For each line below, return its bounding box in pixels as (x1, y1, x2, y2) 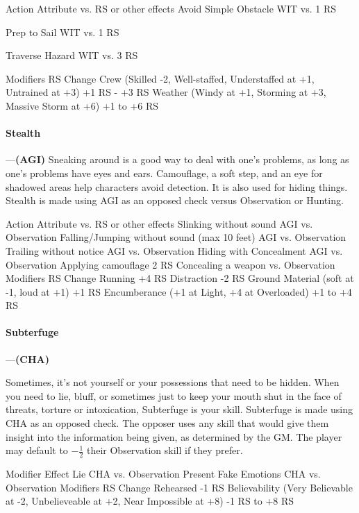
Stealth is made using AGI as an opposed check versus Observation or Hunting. (6, 193, 344, 208)
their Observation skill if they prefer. (86, 443, 243, 457)
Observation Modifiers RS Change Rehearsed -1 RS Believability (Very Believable (6, 480, 353, 494)
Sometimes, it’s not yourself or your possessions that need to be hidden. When (6, 375, 340, 389)
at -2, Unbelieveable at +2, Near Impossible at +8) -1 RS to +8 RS (6, 494, 294, 508)
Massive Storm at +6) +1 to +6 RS (6, 98, 159, 112)
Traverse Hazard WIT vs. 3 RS (6, 48, 138, 62)
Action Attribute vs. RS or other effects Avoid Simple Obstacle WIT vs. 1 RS (6, 1, 336, 15)
